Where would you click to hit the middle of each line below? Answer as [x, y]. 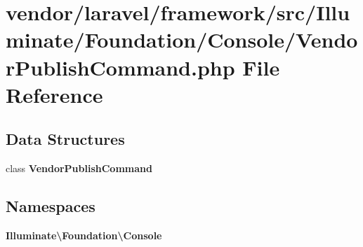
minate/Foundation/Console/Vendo [182, 40]
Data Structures [65, 139]
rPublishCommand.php [120, 67]
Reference [54, 94]
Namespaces [51, 206]
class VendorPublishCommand [79, 168]
